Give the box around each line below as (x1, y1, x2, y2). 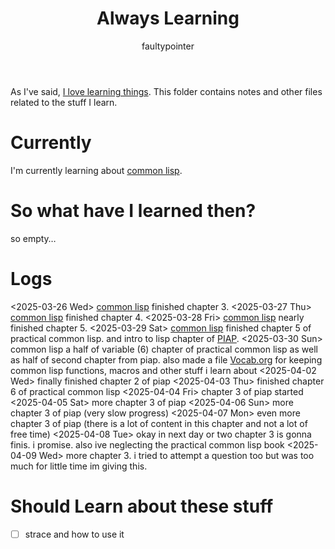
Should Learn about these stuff (10, 495, 274, 517)
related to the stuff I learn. (10, 96, 118, 108)
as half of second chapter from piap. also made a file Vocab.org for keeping (10, 353, 323, 366)
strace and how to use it (24, 528, 125, 540)
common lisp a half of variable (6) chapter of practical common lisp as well (10, 343, 318, 355)
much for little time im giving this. (10, 460, 148, 472)
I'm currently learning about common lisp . (10, 164, 183, 176)
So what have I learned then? (10, 200, 257, 222)
